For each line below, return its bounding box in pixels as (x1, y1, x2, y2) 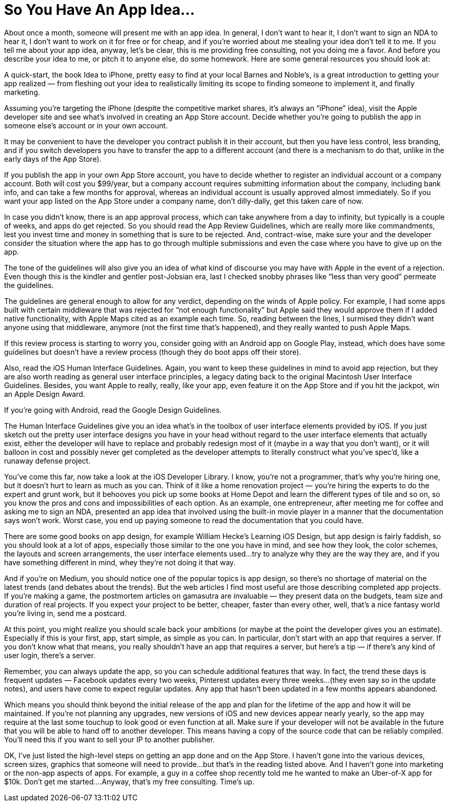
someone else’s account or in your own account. (4, 121, 168, 130)
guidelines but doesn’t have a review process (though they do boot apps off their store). (4, 347, 301, 356)
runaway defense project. (4, 456, 91, 465)
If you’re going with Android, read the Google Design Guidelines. (4, 405, 222, 414)
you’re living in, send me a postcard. (4, 608, 127, 618)
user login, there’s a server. (4, 650, 95, 660)
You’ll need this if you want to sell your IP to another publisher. (4, 735, 215, 744)
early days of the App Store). (4, 154, 102, 163)
